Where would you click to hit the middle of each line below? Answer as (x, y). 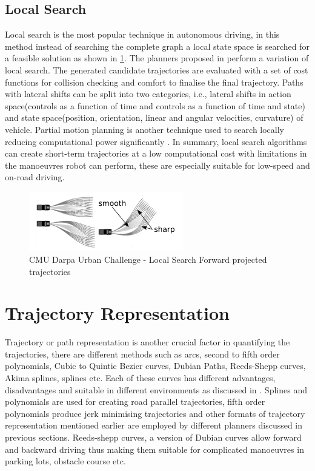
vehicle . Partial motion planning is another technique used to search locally (145, 129)
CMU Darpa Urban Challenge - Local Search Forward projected (148, 259)
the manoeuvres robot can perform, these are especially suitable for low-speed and (157, 165)
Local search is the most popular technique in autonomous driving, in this (142, 34)
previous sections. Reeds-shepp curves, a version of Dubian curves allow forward (153, 437)
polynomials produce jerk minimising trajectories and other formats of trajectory (155, 413)
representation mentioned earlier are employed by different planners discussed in (154, 425)
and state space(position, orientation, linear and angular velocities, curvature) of (154, 117)
